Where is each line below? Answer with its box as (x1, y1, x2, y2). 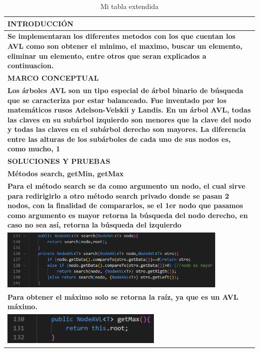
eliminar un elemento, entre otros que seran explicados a (7, 50, 207, 61)
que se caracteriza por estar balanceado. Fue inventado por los (7, 95, 227, 105)
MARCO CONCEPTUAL (7, 73, 99, 83)
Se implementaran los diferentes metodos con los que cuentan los (7, 31, 236, 41)
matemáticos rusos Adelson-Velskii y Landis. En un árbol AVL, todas (7, 105, 251, 115)
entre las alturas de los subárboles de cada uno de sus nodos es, (7, 133, 231, 144)
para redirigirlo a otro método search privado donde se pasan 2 (7, 190, 229, 201)
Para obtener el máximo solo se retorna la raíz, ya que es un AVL (7, 291, 239, 302)
